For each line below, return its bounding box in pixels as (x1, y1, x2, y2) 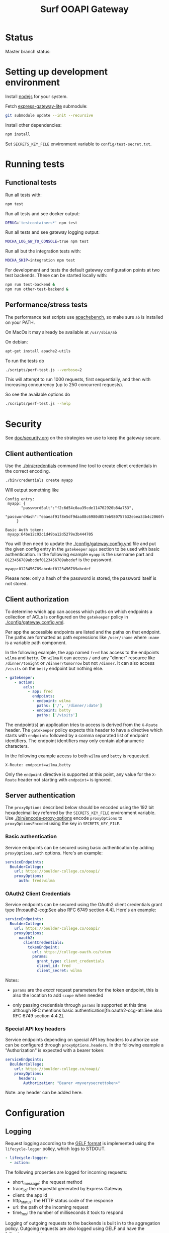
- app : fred (27, 689, 53, 694)
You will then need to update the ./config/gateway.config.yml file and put (5, 541, 156, 547)
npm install (5, 132, 30, 137)
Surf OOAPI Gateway (40, 4, 129, 15)
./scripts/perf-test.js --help (5, 401, 71, 406)
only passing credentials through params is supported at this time (12, 1002, 147, 1008)
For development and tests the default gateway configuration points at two (5, 267, 160, 273)
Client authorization (5, 595, 69, 604)
